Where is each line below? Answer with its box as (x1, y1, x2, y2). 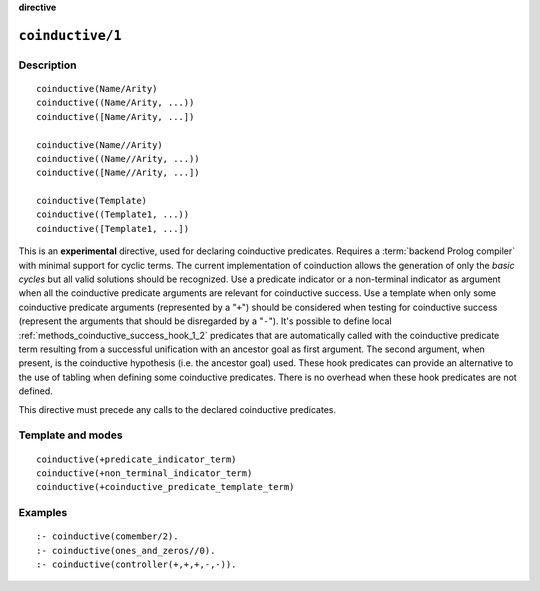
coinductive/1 (18, 27, 122, 44)
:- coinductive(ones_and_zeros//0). (36, 545, 216, 556)
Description (18, 58, 77, 72)
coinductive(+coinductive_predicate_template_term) (36, 481, 295, 493)
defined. (18, 385, 54, 397)
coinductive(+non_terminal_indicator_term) (36, 467, 253, 479)
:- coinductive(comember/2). (36, 531, 179, 542)
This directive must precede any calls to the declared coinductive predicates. (18, 403, 337, 415)
